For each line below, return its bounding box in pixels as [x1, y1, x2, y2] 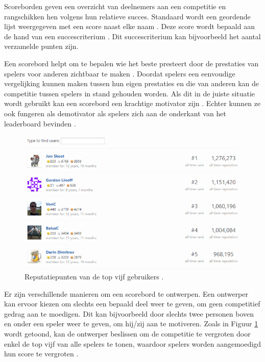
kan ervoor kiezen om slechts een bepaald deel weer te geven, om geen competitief [4, 298, 260, 309]
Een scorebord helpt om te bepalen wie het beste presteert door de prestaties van [4, 58, 259, 68]
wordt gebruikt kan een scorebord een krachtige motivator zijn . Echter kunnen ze [4, 98, 261, 109]
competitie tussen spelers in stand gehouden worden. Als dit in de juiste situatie [4, 88, 255, 98]
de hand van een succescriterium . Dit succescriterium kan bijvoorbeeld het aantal [4, 31, 261, 41]
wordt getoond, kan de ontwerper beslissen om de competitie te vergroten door [4, 328, 251, 339]
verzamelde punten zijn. [4, 41, 79, 51]
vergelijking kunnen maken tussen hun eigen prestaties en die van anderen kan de [4, 78, 259, 89]
